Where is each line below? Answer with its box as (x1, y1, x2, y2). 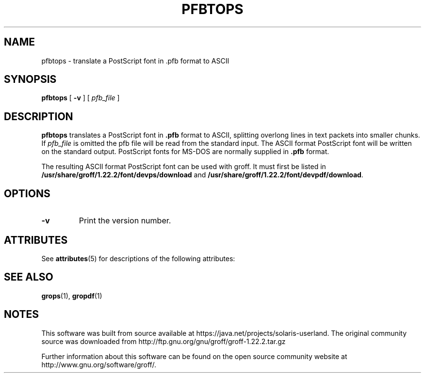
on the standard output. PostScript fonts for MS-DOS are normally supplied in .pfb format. (41, 147, 329, 156)
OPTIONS (4, 187, 50, 200)
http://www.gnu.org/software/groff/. (41, 360, 156, 369)
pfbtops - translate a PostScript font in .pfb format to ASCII (41, 56, 229, 65)
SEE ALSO (4, 271, 53, 283)
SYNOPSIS (4, 73, 57, 86)
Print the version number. (79, 216, 171, 226)
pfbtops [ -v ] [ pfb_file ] (41, 94, 120, 102)
